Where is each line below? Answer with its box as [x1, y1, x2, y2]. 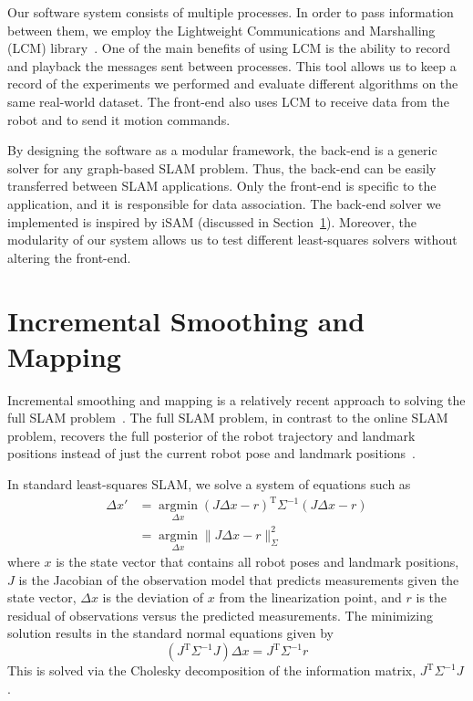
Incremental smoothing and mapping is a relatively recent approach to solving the [7, 390, 466, 409]
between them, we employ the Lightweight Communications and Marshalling [7, 20, 436, 39]
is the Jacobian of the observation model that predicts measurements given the [18, 570, 459, 589]
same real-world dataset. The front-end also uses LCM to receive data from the [7, 91, 449, 110]
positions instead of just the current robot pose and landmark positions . [7, 444, 416, 463]
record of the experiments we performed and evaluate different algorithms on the [7, 74, 458, 93]
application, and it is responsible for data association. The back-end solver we [7, 194, 441, 213]
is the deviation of [102, 588, 204, 607]
